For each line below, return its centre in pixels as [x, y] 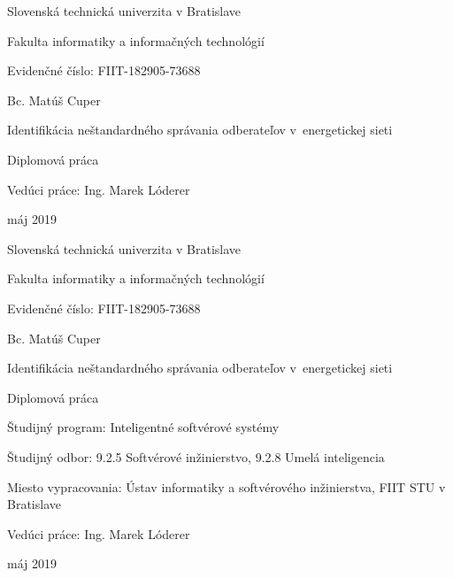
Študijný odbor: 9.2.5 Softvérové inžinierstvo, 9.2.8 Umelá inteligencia [196, 456]
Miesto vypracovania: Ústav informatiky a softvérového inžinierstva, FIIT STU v [226, 486]
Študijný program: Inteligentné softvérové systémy [143, 427]
